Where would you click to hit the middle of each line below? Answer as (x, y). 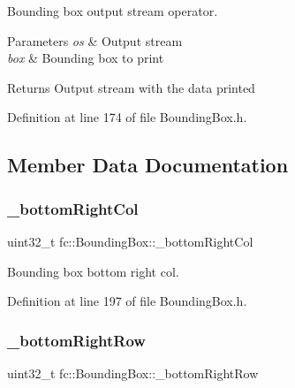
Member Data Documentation (148, 165)
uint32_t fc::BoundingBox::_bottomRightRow (133, 373)
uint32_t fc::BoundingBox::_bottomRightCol (130, 241)
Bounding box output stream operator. (113, 11)
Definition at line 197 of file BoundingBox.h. (127, 301)
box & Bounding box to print (86, 58)
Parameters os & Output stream (95, 40)
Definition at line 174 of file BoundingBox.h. (127, 117)
